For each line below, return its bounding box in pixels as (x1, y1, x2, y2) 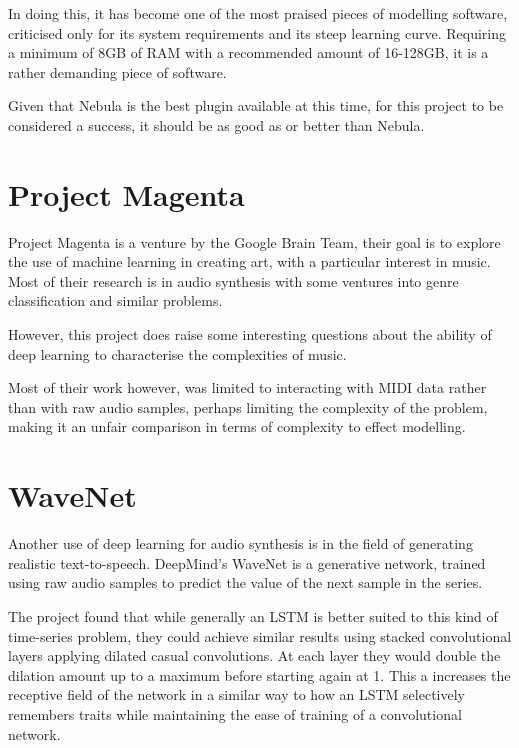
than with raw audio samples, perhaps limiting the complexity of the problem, (8, 396, 488, 417)
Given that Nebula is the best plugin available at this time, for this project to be (8, 95, 504, 116)
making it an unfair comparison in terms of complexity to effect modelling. (8, 416, 466, 437)
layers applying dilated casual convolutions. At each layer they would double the (8, 645, 501, 666)
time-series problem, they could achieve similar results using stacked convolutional (8, 625, 512, 646)
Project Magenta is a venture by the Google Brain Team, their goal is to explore (8, 231, 501, 252)
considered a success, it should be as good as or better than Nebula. (8, 114, 425, 135)
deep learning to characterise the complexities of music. (8, 343, 347, 364)
